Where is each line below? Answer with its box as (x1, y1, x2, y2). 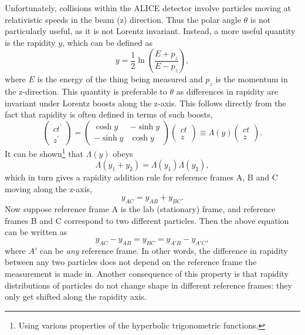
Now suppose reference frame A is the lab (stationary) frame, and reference (5, 203, 276, 215)
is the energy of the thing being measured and (37, 73, 203, 85)
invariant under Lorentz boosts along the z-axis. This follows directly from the (5, 96, 286, 109)
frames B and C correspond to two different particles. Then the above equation (5, 214, 289, 226)
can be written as (5, 226, 67, 238)
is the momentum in (215, 73, 288, 85)
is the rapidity (5, 36, 56, 48)
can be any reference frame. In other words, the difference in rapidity (40, 244, 288, 256)
